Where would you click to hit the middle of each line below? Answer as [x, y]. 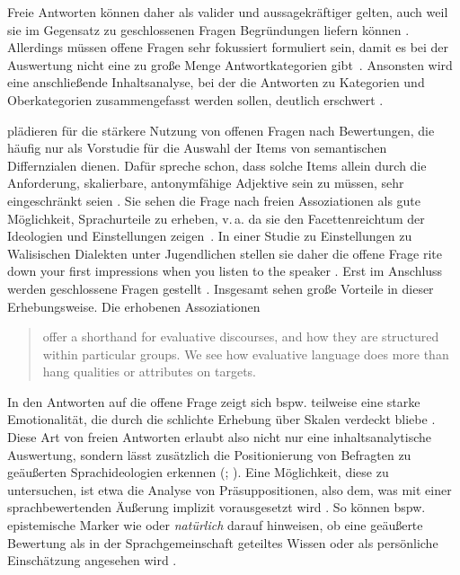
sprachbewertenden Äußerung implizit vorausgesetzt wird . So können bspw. [217, 507]
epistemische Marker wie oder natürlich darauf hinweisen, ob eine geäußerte [215, 525]
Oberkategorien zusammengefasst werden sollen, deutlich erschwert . [195, 99]
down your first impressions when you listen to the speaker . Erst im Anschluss [225, 271]
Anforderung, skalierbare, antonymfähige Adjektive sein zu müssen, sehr [206, 183]
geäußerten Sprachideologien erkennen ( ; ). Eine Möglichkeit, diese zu [198, 472]
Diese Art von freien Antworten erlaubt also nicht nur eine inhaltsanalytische [220, 437]
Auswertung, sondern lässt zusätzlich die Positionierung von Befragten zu [209, 454]
